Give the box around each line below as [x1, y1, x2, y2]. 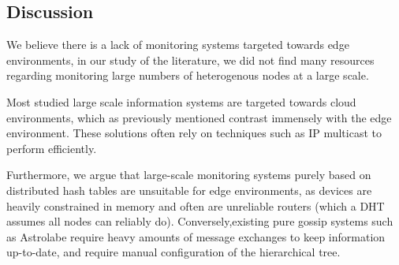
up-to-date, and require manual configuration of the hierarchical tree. [6, 244, 341, 260]
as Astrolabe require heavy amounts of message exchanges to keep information [6, 228, 386, 244]
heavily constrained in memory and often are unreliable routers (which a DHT [6, 197, 385, 214]
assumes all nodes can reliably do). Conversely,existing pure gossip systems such [6, 213, 393, 230]
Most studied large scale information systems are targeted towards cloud [6, 93, 356, 110]
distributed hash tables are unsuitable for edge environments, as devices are [6, 181, 372, 198]
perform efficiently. [6, 140, 97, 156]
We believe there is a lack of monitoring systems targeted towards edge [6, 36, 349, 53]
